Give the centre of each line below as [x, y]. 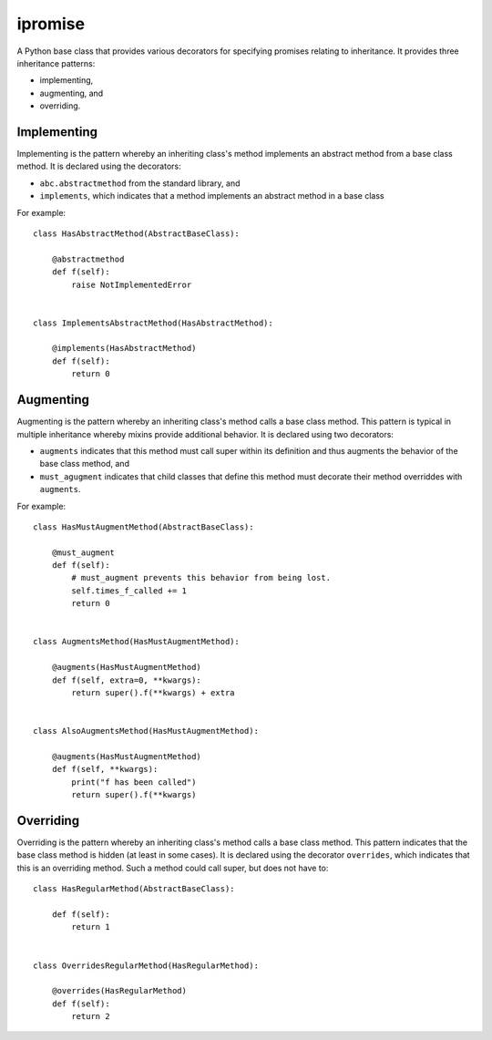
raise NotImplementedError [132, 284]
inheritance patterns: [56, 63]
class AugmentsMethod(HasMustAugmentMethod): [137, 642]
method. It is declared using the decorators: [99, 166]
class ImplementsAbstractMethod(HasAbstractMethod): [153, 323]
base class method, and [84, 464]
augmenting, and [72, 93]
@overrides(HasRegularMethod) [119, 991]
